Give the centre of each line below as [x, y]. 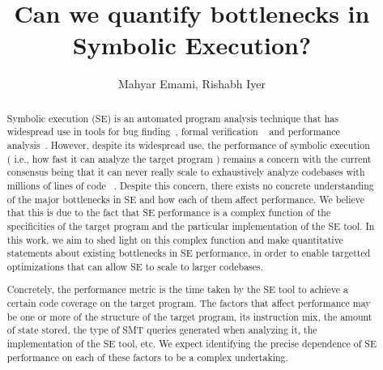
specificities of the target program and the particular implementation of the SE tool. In [191, 225]
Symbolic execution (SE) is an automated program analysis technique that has [172, 118]
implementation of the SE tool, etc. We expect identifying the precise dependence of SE [192, 344]
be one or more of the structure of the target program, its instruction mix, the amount [189, 316]
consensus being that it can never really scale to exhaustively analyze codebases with [186, 172]
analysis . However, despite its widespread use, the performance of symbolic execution [188, 145]
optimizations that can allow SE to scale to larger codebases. [135, 266]
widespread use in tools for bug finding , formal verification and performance [173, 132]
